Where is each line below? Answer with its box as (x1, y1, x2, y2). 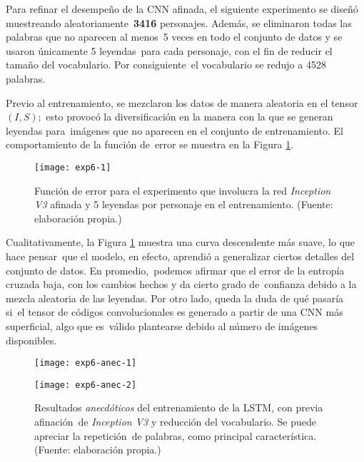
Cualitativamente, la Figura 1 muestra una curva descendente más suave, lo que (6, 235, 355, 250)
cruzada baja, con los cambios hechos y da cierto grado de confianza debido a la (6, 277, 357, 292)
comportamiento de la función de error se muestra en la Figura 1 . (6, 137, 294, 152)
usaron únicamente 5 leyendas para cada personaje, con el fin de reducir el (6, 43, 333, 58)
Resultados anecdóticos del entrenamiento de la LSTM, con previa (34, 400, 323, 415)
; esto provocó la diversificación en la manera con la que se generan (38, 109, 333, 124)
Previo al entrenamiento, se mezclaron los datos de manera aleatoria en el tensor (6, 95, 358, 110)
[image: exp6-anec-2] (34, 379, 137, 390)
